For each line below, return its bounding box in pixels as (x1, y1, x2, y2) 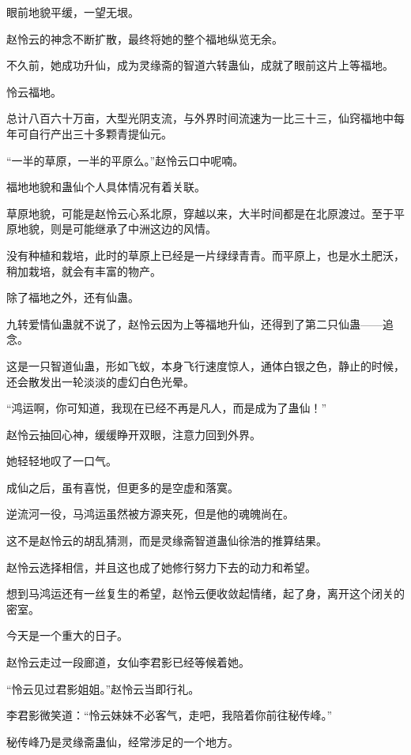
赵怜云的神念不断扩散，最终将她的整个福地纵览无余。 (6, 30, 283, 47)
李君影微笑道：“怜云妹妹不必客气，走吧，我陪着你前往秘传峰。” (6, 707, 333, 723)
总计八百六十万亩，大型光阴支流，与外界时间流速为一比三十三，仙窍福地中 (6, 110, 394, 126)
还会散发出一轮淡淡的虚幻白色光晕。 (6, 373, 194, 389)
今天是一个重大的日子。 (6, 627, 128, 644)
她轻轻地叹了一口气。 (6, 453, 117, 469)
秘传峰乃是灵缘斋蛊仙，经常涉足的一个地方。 (6, 733, 239, 749)
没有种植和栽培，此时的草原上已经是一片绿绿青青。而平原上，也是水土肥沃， (6, 246, 405, 263)
